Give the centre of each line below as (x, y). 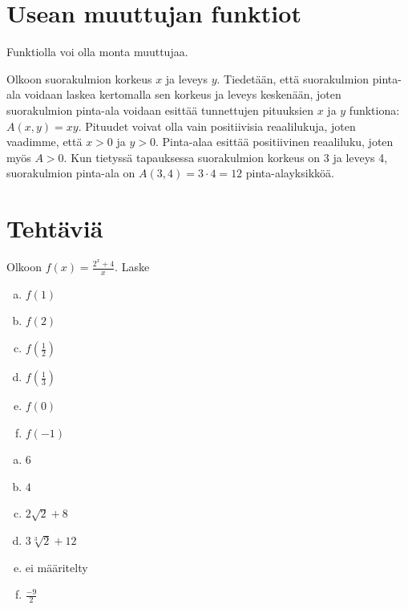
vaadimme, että (44, 142)
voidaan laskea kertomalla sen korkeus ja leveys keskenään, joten (183, 94)
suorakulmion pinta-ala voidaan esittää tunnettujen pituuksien (160, 110)
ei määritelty (57, 567)
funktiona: (374, 110)
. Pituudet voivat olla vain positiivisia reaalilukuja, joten (217, 126)
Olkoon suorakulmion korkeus (79, 78)
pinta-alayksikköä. (290, 173)
